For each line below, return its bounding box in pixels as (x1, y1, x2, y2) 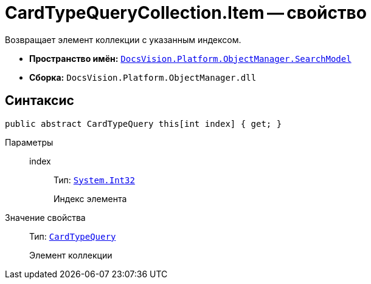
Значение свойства (5, 212, 86, 223)
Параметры (5, 137, 54, 147)
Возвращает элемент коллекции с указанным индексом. (5, 34, 241, 45)
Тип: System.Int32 (54, 174, 135, 185)
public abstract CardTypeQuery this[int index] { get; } (5, 118, 282, 129)
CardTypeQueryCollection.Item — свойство (5, 2, 367, 23)
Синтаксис (5, 93, 74, 109)
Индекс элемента (54, 193, 127, 204)
